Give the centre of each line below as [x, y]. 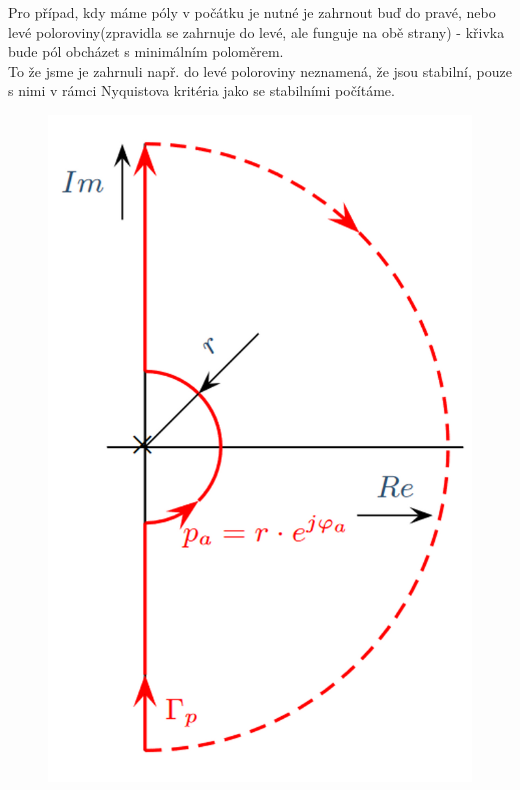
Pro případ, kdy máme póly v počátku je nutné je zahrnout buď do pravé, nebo [252, 12]
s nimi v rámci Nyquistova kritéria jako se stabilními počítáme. [201, 90]
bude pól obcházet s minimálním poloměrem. [146, 51]
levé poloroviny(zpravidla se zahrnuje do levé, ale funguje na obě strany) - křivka [256, 31]
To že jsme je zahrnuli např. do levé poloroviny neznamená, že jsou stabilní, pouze [260, 70]
